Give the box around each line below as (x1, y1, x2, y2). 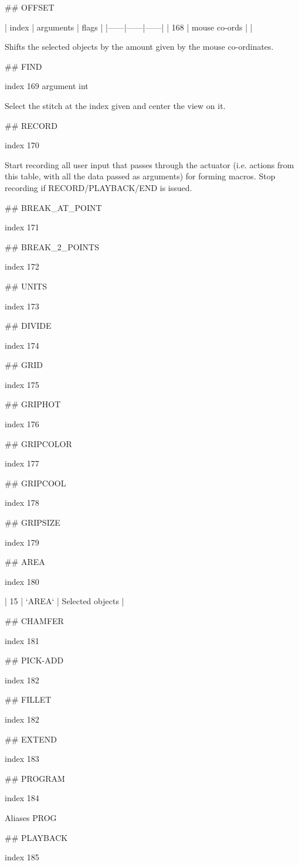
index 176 (5, 418, 39, 430)
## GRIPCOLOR (5, 437, 72, 449)
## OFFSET (5, 1, 55, 13)
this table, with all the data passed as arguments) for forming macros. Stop (5, 170, 276, 182)
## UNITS (5, 280, 47, 292)
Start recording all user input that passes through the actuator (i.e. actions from (5, 158, 294, 171)
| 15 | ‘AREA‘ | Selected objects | (5, 595, 124, 607)
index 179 (5, 536, 39, 548)
